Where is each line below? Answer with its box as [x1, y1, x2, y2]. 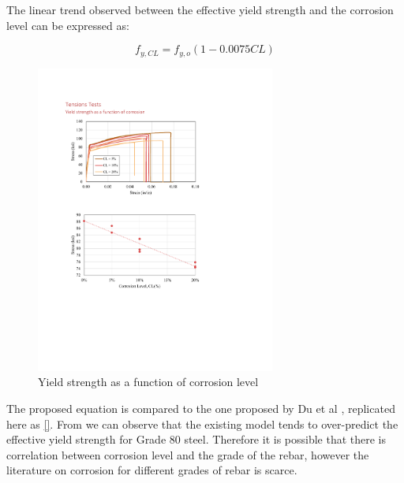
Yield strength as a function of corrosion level [38, 373, 259, 390]
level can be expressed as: [6, 17, 129, 33]
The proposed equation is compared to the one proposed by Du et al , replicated [6, 400, 395, 417]
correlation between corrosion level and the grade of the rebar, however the [6, 446, 369, 463]
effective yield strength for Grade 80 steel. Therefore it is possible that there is [6, 431, 387, 448]
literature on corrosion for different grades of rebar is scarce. [6, 462, 297, 478]
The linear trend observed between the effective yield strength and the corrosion [6, 2, 394, 17]
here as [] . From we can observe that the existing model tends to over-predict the [6, 415, 398, 432]
